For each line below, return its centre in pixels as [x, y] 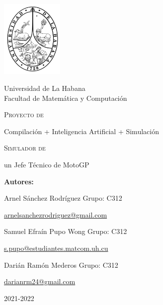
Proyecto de [24, 114]
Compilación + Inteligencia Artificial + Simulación [81, 131]
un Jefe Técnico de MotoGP [47, 164]
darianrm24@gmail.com [40, 281]
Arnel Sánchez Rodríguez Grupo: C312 [63, 198]
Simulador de [25, 148]
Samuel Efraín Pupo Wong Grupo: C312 [66, 231]
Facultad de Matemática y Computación [66, 98]
